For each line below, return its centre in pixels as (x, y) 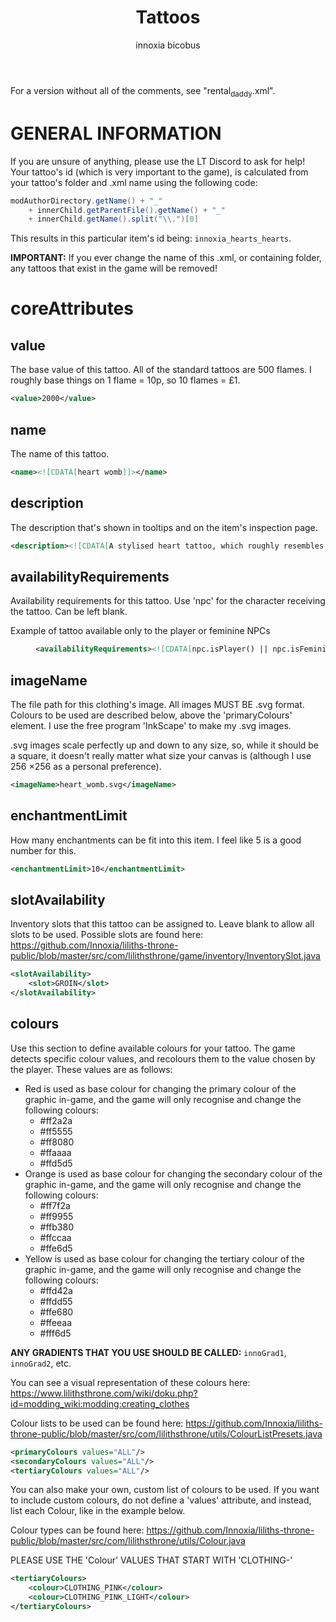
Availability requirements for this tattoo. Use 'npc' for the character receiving (168, 601)
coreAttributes (72, 308)
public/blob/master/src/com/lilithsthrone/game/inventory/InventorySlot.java (165, 956)
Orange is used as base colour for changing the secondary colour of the (173, 1173)
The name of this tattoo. (60, 453)
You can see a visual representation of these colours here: (130, 1382)
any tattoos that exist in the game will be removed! (114, 268)
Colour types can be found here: (77, 1530)
